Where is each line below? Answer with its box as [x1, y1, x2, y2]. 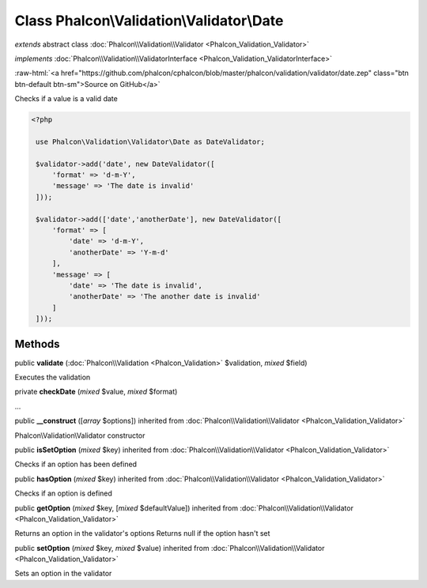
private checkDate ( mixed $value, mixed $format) [14, 387, 178, 397]
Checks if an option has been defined [14, 459, 138, 469]
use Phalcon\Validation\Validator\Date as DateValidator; [36, 137, 265, 146]
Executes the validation [14, 372, 91, 383]
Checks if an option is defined [14, 488, 112, 498]
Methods [14, 337, 60, 351]
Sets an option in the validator [14, 569, 112, 579]
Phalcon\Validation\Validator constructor [14, 431, 145, 440]
